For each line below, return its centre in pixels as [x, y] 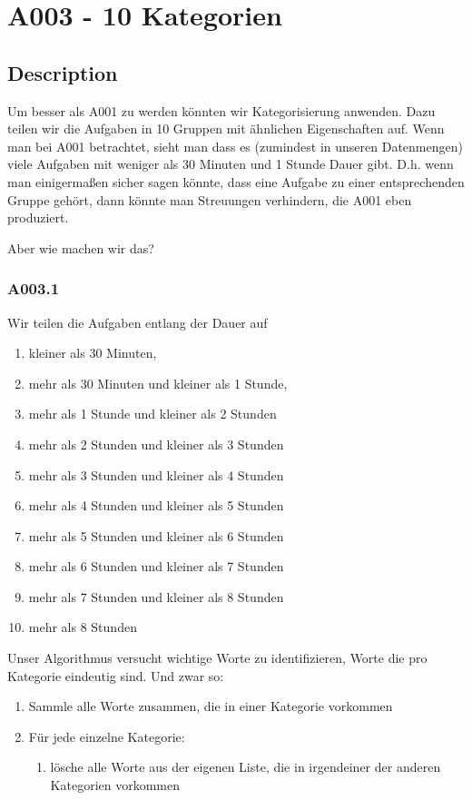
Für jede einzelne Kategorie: [107, 736]
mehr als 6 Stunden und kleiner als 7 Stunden [156, 566]
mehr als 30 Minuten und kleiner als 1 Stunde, [158, 383]
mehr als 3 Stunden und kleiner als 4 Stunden [156, 474]
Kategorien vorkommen [115, 785]
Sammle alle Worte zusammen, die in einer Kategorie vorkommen [211, 706]
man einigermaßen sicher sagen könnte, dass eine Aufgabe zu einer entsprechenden [236, 181]
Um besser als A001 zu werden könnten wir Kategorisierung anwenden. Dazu [221, 110]
